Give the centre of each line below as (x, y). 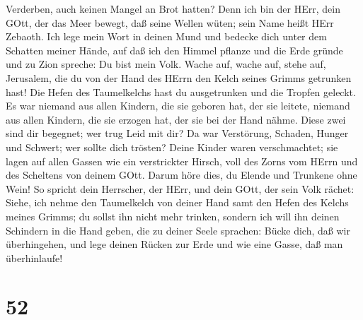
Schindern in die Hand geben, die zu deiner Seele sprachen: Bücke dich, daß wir (178, 230)
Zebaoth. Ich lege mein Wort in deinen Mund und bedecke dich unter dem (166, 36)
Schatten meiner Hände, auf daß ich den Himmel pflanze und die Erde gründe (174, 50)
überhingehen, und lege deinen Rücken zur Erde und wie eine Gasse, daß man (174, 244)
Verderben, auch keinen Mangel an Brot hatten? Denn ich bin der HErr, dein (173, 8)
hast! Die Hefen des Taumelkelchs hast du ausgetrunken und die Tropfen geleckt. (181, 91)
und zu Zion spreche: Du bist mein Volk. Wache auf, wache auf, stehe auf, (166, 64)
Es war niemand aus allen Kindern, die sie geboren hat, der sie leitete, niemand (178, 106)
